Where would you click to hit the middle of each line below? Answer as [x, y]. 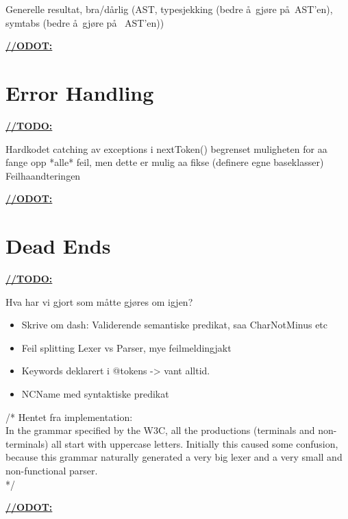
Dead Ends [58, 246]
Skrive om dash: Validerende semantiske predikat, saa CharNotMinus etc [175, 325]
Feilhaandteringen [43, 175]
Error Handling [80, 92]
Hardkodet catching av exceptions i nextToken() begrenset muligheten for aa [166, 148]
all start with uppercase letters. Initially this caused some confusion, [195, 443]
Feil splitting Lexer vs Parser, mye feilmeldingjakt [126, 347]
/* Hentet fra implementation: [69, 417]
